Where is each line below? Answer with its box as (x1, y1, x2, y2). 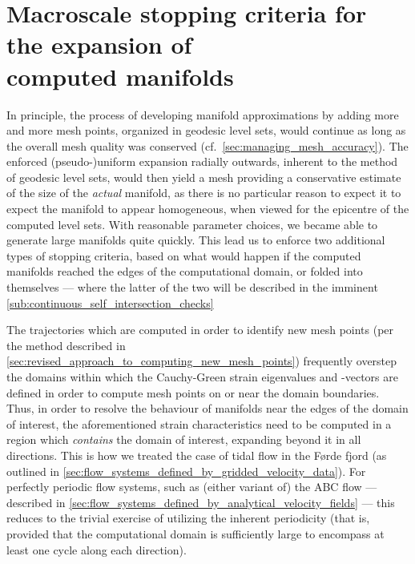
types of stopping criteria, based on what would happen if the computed (6, 247, 361, 264)
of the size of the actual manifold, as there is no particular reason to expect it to (6, 184, 401, 201)
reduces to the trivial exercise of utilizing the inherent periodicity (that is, (6, 510, 370, 526)
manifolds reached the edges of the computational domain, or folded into (6, 263, 363, 280)
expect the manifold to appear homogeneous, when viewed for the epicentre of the (6, 200, 409, 217)
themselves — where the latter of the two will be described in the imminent (6, 279, 378, 296)
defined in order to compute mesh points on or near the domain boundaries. (6, 384, 380, 401)
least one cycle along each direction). (6, 541, 187, 558)
